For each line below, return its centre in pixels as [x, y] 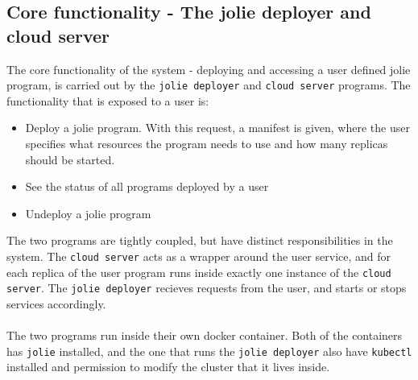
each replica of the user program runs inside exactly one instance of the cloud [199, 272]
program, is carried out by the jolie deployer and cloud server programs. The [209, 85]
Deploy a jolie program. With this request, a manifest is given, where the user [217, 128]
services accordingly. [56, 303]
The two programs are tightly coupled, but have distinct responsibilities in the [200, 240]
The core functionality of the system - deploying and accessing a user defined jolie [209, 69]
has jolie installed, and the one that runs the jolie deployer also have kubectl [209, 351]
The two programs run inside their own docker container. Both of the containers [205, 335]
